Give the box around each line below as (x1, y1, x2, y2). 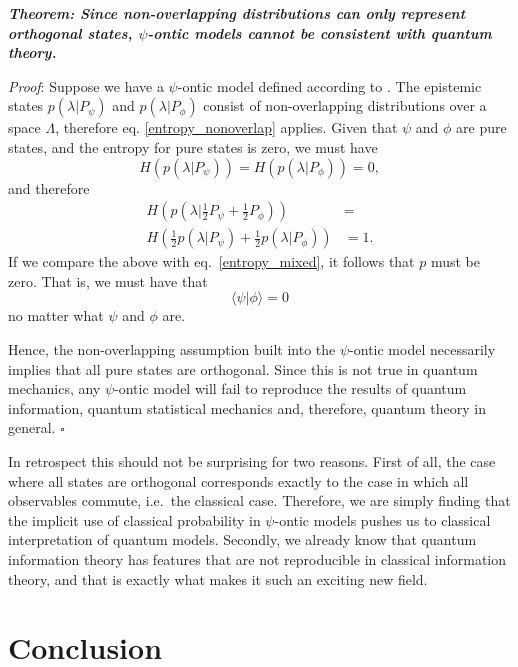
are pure (456, 117, 507, 138)
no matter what (8, 305, 104, 326)
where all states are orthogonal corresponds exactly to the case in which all (8, 470, 469, 491)
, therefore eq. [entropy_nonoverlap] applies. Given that (55, 117, 398, 138)
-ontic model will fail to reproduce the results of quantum (114, 378, 467, 399)
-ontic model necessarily (349, 339, 496, 359)
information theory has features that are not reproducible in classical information (8, 548, 507, 569)
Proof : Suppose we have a (8, 75, 164, 96)
